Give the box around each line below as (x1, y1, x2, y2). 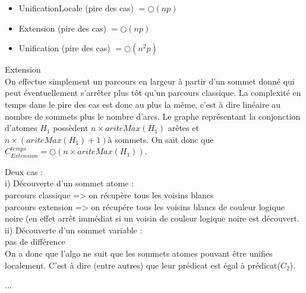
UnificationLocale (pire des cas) (18, 2, 134, 14)
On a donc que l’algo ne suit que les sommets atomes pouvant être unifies (5, 247, 273, 259)
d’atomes (5, 121, 37, 134)
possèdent (53, 121, 89, 134)
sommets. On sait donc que (115, 133, 214, 145)
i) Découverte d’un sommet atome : (5, 177, 134, 189)
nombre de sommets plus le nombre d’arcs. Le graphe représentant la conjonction (5, 110, 301, 122)
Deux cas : (5, 165, 43, 177)
